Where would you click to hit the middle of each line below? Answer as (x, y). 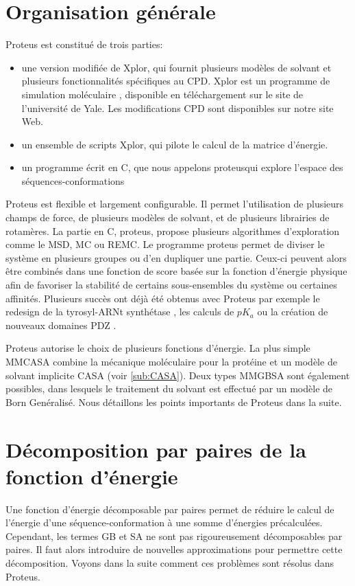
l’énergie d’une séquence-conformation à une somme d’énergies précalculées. (164, 522)
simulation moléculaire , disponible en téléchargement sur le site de (162, 94)
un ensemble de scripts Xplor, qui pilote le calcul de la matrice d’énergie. (175, 144)
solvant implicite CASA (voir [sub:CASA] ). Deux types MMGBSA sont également (178, 375)
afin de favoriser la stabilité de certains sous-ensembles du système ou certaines (171, 285)
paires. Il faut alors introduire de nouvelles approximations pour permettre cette (174, 549)
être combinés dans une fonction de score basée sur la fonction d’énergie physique (176, 271)
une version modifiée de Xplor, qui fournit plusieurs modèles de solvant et (176, 67)
